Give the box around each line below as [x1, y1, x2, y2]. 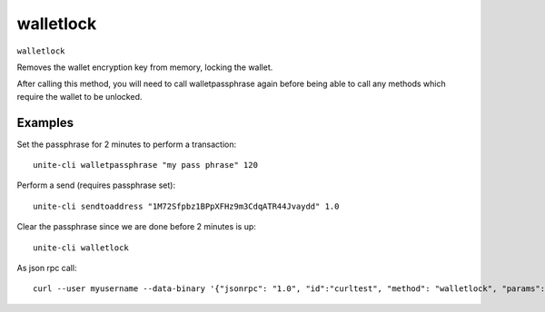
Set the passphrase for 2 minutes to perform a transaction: [16, 139, 236, 150]
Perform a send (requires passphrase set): [16, 180, 176, 190]
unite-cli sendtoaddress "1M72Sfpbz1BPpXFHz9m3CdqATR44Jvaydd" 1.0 [33, 200, 340, 211]
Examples [16, 114, 74, 131]
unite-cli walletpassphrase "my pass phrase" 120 [33, 160, 259, 171]
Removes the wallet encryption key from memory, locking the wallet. [16, 62, 273, 73]
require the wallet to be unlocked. [16, 91, 143, 102]
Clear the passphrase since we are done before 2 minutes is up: [16, 221, 256, 232]
